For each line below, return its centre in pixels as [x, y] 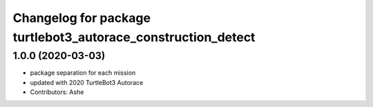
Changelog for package [82, 18]
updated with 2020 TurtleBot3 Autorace [87, 82]
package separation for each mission [83, 73]
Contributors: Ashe [57, 92]
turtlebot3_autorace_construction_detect [134, 37]
